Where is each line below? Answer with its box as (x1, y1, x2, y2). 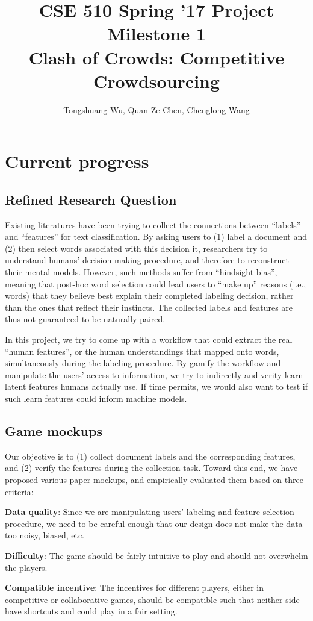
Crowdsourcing (93, 68, 220, 93)
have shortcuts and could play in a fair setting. (5, 605, 178, 617)
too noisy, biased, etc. (5, 529, 84, 541)
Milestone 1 (107, 21, 206, 46)
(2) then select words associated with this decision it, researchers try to (5, 242, 268, 254)
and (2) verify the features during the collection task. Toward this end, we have (5, 461, 298, 474)
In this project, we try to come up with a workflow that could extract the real (5, 333, 293, 346)
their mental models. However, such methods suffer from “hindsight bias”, (5, 266, 277, 278)
